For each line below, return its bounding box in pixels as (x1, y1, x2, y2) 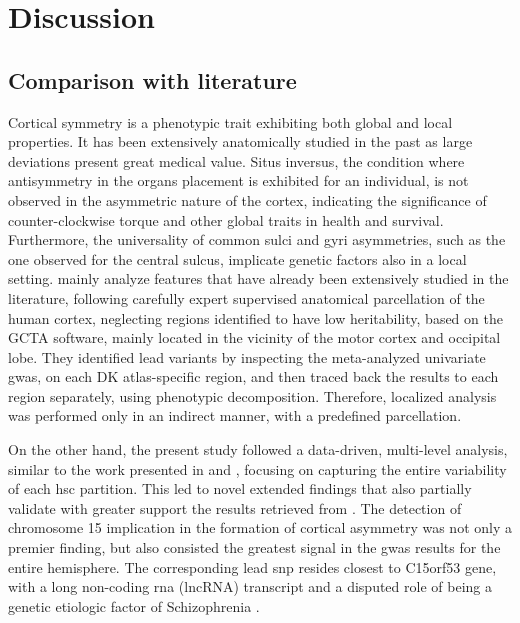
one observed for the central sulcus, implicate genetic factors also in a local (8, 248, 467, 269)
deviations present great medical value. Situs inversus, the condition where (8, 150, 465, 171)
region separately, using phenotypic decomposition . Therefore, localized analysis (8, 385, 497, 406)
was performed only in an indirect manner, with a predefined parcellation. (8, 405, 462, 426)
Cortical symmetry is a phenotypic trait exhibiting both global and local (8, 111, 453, 132)
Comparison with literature (8, 64, 297, 95)
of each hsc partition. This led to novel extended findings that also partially (8, 478, 472, 499)
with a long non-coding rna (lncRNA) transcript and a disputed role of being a (8, 576, 492, 597)
